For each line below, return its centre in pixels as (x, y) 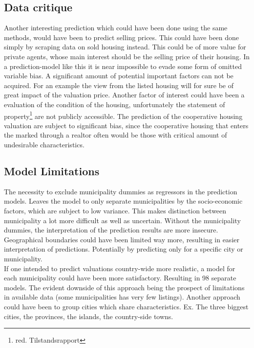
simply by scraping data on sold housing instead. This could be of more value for (125, 47)
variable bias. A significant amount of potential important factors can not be (119, 76)
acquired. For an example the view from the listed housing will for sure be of (119, 85)
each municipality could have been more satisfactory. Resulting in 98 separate (120, 278)
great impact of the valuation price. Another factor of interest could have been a (124, 95)
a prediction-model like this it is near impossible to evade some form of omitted (123, 66)
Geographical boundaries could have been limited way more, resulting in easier (122, 239)
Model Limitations (52, 171)
